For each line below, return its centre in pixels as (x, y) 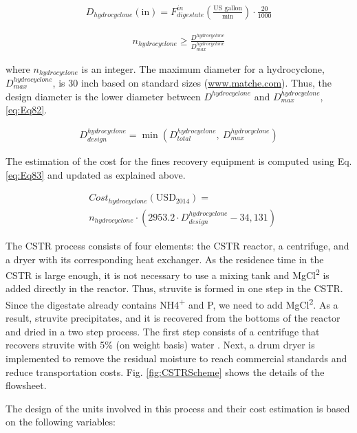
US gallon (228, 9)
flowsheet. (26, 385)
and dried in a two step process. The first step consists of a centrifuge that (163, 331)
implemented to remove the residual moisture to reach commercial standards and (176, 358)
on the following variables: (61, 422)
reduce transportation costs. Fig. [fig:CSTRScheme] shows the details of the (165, 371)
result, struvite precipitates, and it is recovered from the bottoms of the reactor (173, 318)
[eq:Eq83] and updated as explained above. (96, 174)
